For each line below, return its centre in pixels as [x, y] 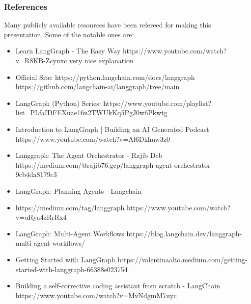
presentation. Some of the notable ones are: [69, 34]
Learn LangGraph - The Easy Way [68, 51]
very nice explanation [101, 60]
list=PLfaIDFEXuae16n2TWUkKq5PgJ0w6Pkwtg [91, 113]
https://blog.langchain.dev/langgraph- [184, 233]
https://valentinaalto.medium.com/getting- [182, 259]
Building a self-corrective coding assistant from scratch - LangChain [118, 286]
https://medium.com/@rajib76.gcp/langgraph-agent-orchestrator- [114, 165]
